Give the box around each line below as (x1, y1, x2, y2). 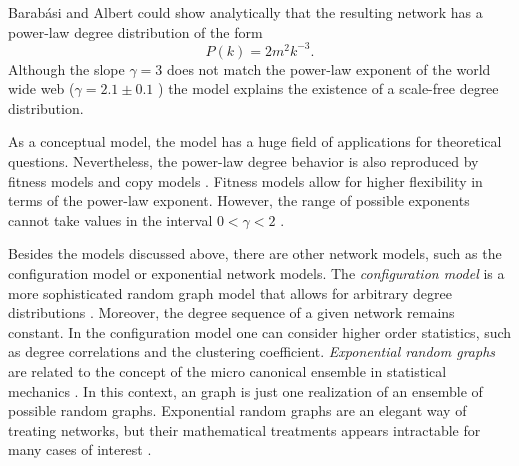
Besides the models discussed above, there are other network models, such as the (8, 243, 502, 264)
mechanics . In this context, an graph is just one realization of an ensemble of (8, 380, 483, 401)
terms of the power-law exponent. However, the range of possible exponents (8, 190, 470, 211)
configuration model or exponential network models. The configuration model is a (8, 263, 505, 284)
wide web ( (8, 78, 75, 99)
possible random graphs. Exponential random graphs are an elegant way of (8, 400, 467, 421)
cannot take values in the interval (8, 209, 213, 230)
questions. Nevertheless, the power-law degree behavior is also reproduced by (8, 151, 479, 172)
